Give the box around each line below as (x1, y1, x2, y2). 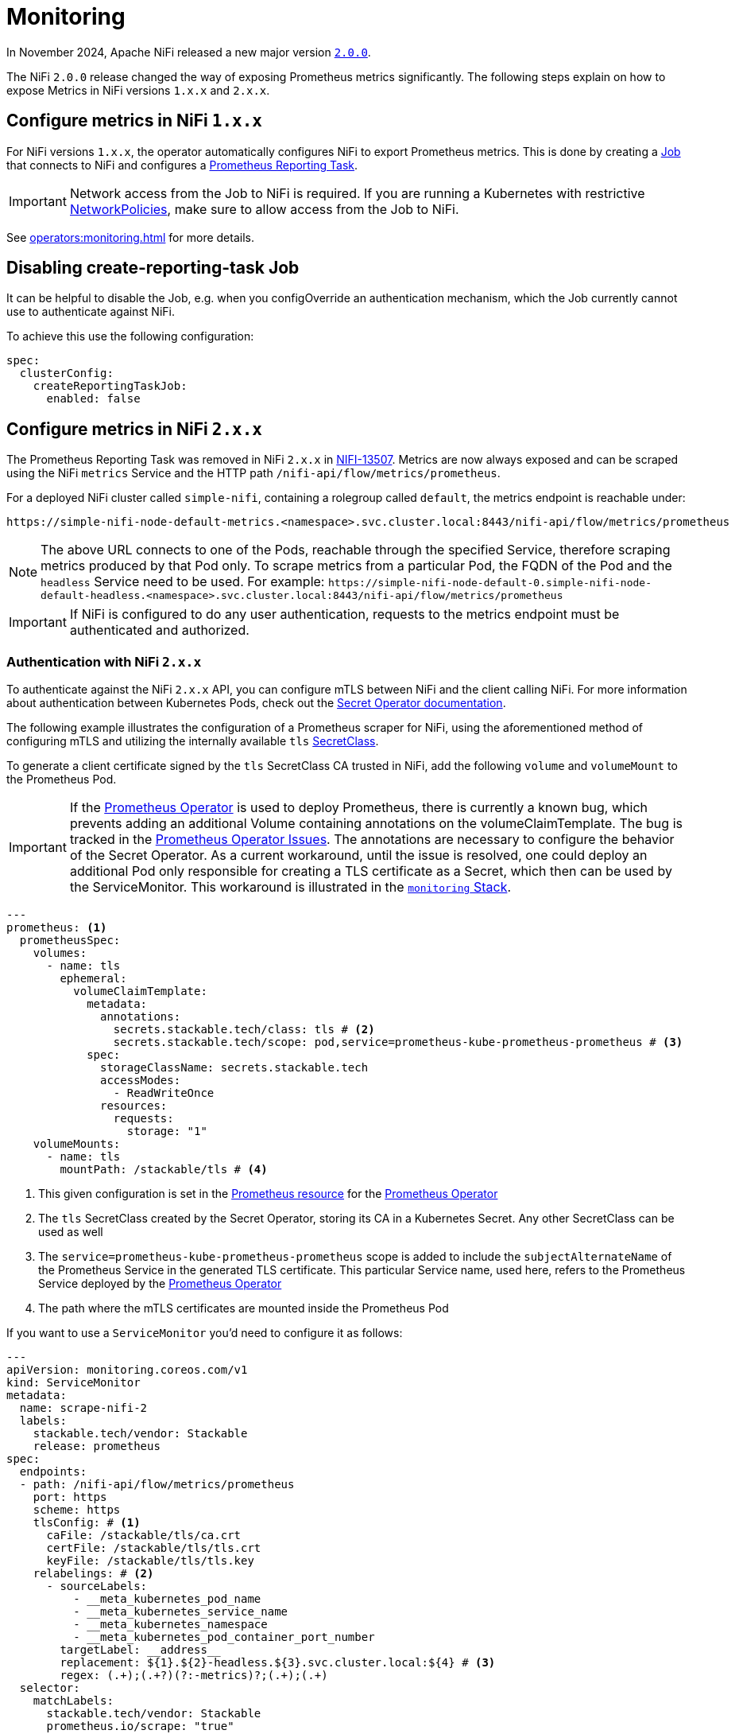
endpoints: (19, 1465, 87, 1479)
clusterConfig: (19, 367, 114, 380)
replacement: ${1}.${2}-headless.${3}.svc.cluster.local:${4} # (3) (60, 1656, 496, 1670)
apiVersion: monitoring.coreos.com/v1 (6, 1363, 248, 1377)
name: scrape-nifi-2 (19, 1402, 148, 1415)
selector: (19, 1682, 80, 1695)
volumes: (33, 947, 87, 960)
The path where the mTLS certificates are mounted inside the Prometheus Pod (38, 1301, 449, 1316)
